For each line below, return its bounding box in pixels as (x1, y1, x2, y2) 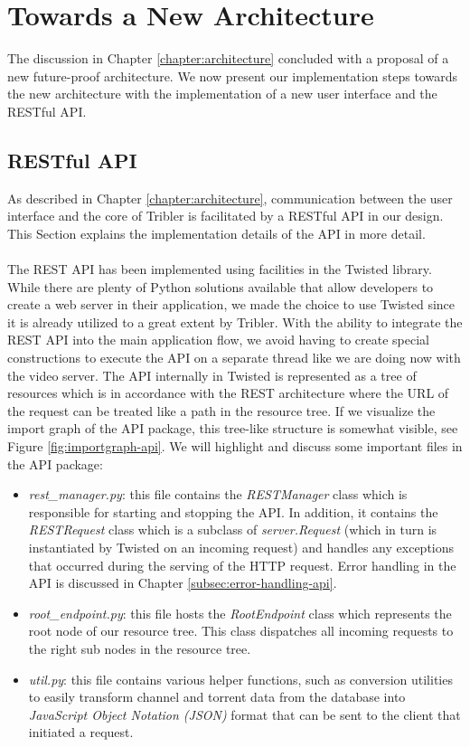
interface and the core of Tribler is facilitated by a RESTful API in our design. (7, 206, 444, 225)
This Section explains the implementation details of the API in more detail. (7, 223, 426, 242)
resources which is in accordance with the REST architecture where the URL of (7, 383, 449, 402)
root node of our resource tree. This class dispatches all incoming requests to (28, 621, 454, 640)
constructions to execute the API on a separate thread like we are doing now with (7, 348, 461, 367)
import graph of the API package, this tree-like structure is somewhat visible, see (7, 419, 458, 438)
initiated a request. (28, 723, 134, 742)
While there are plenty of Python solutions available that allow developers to (7, 277, 434, 296)
